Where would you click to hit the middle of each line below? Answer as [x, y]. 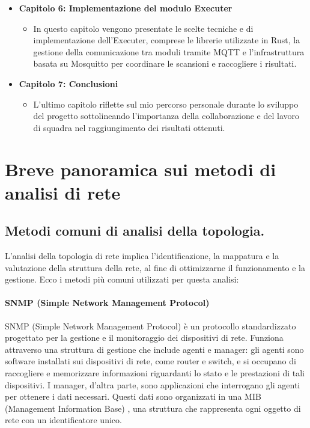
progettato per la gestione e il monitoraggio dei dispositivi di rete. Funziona [144, 338]
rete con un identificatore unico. [63, 420]
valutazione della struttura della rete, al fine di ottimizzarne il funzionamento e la [155, 267]
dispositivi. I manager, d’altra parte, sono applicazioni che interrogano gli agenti [153, 384]
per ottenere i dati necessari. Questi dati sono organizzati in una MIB [133, 396]
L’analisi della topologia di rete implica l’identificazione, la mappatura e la [142, 256]
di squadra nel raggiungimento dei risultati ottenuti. [129, 127]
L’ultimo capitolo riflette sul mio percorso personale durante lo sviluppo [166, 104]
